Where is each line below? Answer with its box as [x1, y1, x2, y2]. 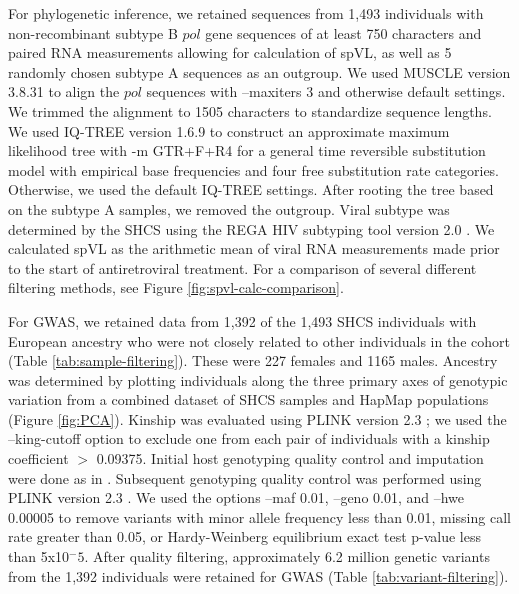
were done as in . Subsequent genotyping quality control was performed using [8, 467, 482, 488]
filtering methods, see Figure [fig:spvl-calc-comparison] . [8, 277, 344, 298]
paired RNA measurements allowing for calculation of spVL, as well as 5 [8, 42, 452, 63]
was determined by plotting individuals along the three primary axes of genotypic [8, 369, 508, 390]
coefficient [8, 448, 69, 469]
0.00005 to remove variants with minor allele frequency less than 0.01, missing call [8, 506, 511, 527]
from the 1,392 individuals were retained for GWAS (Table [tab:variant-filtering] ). [8, 565, 509, 586]
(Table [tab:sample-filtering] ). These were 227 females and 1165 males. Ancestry [8, 350, 498, 371]
